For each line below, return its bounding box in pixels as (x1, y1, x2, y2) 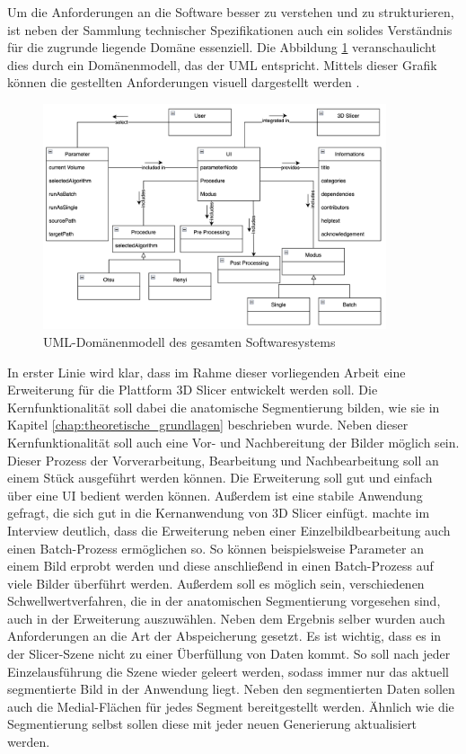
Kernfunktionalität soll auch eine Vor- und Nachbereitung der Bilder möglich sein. (7, 432, 460, 451)
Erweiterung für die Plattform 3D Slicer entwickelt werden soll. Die (7, 380, 378, 399)
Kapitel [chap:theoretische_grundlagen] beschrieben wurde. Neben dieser (7, 415, 409, 434)
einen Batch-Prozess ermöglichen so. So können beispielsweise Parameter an (7, 538, 424, 557)
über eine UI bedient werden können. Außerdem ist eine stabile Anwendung (7, 485, 423, 504)
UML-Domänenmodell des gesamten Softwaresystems (43, 332, 336, 350)
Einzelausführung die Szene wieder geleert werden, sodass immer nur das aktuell (7, 661, 449, 680)
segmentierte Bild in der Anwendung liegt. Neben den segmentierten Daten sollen (7, 679, 455, 698)
